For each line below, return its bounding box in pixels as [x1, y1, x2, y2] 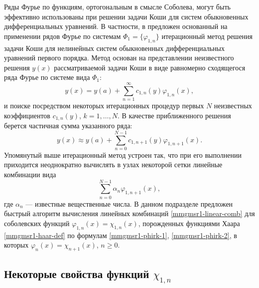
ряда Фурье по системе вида [4, 72, 90, 82]
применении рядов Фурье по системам [4, 30, 121, 41]
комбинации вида [4, 169, 56, 180]
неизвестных [214, 100, 252, 111]
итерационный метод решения [161, 30, 253, 41]
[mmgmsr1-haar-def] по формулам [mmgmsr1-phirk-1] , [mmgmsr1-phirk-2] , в [4, 230, 237, 240]
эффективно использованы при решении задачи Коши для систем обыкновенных [4, 11, 249, 21]
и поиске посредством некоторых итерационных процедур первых [4, 100, 204, 111]
